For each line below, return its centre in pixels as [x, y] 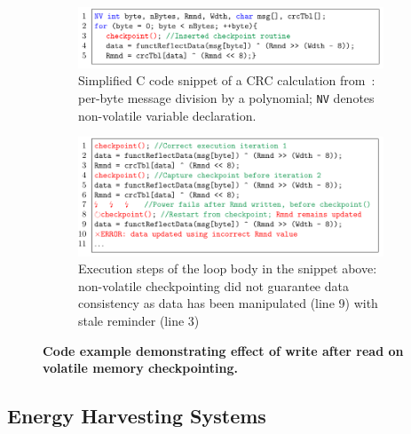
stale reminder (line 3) [139, 320]
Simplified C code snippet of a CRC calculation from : [227, 80]
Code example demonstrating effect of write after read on [223, 350]
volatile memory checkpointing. [140, 368]
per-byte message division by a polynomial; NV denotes [226, 97]
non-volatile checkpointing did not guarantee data [213, 285]
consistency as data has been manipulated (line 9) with [228, 303]
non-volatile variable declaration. [167, 115]
